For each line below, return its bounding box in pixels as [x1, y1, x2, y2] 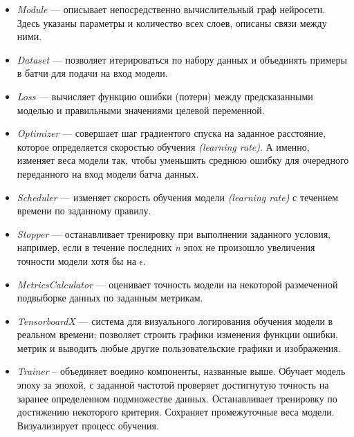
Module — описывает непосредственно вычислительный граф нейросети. [17, 2, 326, 16]
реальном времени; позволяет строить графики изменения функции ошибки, [17, 327, 338, 342]
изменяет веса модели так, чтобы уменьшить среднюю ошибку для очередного [17, 153, 349, 167]
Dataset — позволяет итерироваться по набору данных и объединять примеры [17, 52, 347, 66]
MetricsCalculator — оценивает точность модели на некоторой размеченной [17, 277, 338, 291]
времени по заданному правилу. [17, 203, 151, 218]
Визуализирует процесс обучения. [17, 418, 159, 432]
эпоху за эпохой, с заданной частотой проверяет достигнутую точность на [17, 378, 329, 392]
